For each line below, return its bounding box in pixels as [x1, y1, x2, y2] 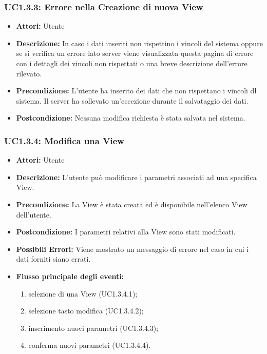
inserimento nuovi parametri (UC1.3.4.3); [28, 322, 159, 333]
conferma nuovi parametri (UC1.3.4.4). [28, 340, 151, 350]
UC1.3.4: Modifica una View [4, 134, 124, 147]
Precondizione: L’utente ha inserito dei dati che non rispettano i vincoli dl [16, 85, 257, 96]
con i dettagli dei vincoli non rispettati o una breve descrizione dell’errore [16, 58, 247, 68]
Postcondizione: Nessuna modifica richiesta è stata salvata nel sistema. [16, 112, 245, 123]
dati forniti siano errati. [16, 253, 91, 264]
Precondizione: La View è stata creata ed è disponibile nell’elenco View [16, 199, 247, 209]
